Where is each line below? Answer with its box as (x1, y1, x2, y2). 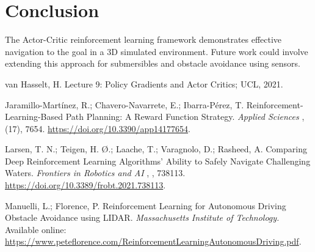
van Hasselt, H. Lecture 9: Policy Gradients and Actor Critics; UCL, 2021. (5, 77, 283, 90)
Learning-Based (5, 110, 63, 123)
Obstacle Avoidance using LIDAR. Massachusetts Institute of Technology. (5, 211, 280, 224)
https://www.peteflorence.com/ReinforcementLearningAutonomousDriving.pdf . (5, 235, 302, 248)
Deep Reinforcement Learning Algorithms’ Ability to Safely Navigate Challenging (5, 154, 311, 167)
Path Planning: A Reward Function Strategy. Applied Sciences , (65, 110, 305, 123)
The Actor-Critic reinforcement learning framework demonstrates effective (5, 33, 282, 46)
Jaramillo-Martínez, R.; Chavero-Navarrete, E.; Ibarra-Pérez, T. (5, 98, 244, 111)
